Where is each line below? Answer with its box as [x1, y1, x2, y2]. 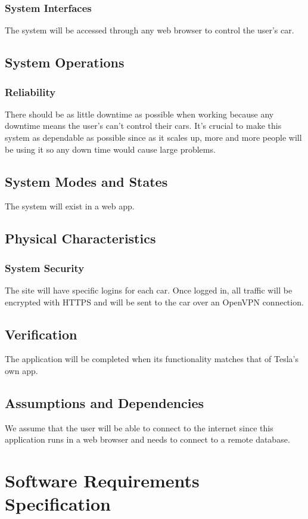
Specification [5, 492, 111, 516]
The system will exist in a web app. [5, 200, 135, 212]
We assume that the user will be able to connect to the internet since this [5, 421, 273, 434]
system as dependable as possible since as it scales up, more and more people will [5, 131, 302, 143]
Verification [5, 325, 77, 343]
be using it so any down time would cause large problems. [5, 143, 216, 155]
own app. [5, 364, 38, 376]
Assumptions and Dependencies [5, 393, 204, 412]
